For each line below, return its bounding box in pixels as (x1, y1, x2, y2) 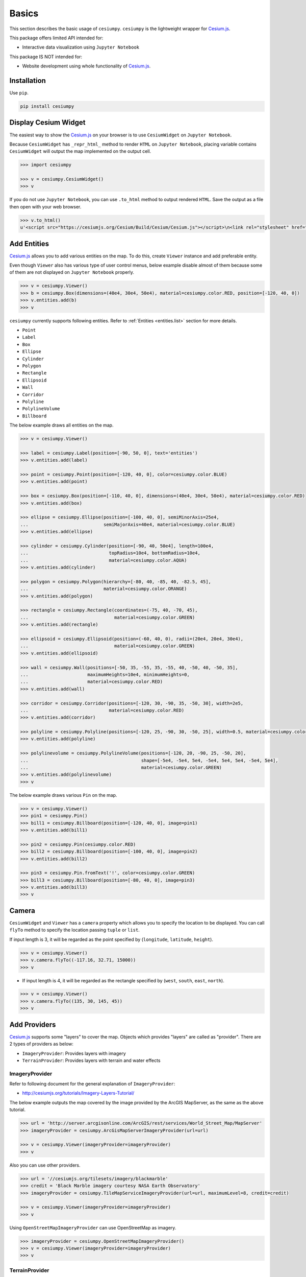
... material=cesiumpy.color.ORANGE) (20, 586, 187, 592)
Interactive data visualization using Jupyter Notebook (22, 44, 140, 51)
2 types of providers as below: (9, 1041, 74, 1047)
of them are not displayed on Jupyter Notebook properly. (9, 269, 135, 275)
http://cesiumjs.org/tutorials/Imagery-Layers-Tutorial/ (22, 1090, 135, 1096)
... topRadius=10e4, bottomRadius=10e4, (20, 550, 201, 556)
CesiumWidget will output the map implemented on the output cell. (9, 148, 151, 154)
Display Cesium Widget (9, 118, 86, 127)
